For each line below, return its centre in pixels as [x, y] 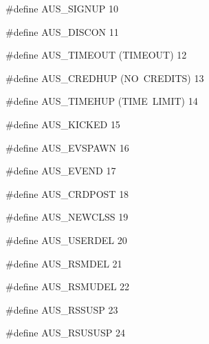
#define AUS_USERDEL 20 [66, 240]
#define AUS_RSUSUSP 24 [65, 333]
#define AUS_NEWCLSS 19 [67, 217]
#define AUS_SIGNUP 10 [62, 8]
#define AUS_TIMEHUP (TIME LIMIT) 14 [102, 101]
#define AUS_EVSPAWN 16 [67, 147]
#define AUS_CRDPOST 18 [67, 193]
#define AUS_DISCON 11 [62, 31]
